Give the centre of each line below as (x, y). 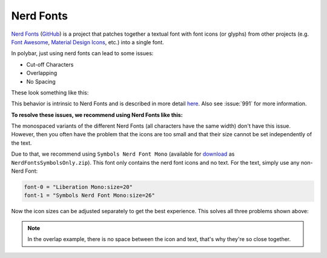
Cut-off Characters (50, 64)
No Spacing (41, 81)
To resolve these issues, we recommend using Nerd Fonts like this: (97, 114)
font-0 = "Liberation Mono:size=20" (78, 187)
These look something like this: (50, 92)
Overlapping (42, 73)
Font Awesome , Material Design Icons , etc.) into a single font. (88, 42)
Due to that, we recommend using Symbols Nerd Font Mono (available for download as (123, 154)
